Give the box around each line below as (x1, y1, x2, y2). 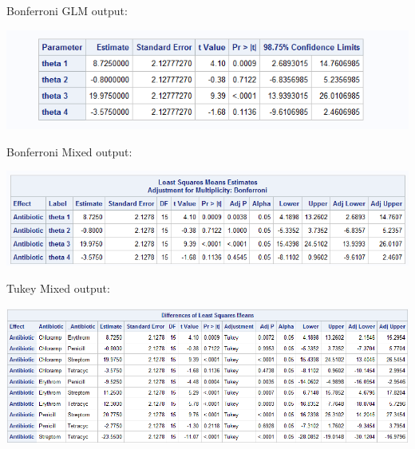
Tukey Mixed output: (6, 279, 110, 296)
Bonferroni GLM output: (6, 2, 128, 18)
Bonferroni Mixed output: (6, 143, 132, 160)
